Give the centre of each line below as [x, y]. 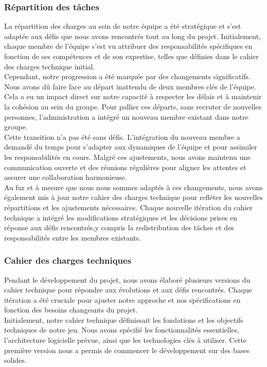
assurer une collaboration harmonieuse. [66, 177]
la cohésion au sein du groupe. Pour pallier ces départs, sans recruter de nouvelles [133, 106]
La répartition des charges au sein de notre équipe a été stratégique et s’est [123, 26]
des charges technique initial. [50, 66]
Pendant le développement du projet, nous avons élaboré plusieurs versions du [127, 279]
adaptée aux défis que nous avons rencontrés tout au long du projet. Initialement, [132, 36]
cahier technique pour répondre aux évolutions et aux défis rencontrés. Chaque [128, 290]
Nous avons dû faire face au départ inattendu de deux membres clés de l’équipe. [130, 86]
